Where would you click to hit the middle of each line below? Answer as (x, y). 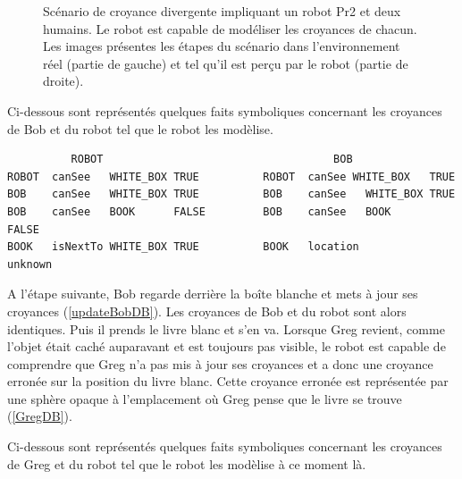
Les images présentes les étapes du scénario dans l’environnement (222, 46)
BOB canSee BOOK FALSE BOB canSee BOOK (199, 211)
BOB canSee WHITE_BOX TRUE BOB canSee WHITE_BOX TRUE (231, 194)
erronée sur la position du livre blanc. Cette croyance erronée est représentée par (228, 381)
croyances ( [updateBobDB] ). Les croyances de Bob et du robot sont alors (207, 311)
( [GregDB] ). (40, 416)
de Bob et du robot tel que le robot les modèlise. (140, 128)
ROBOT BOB (212, 160)
